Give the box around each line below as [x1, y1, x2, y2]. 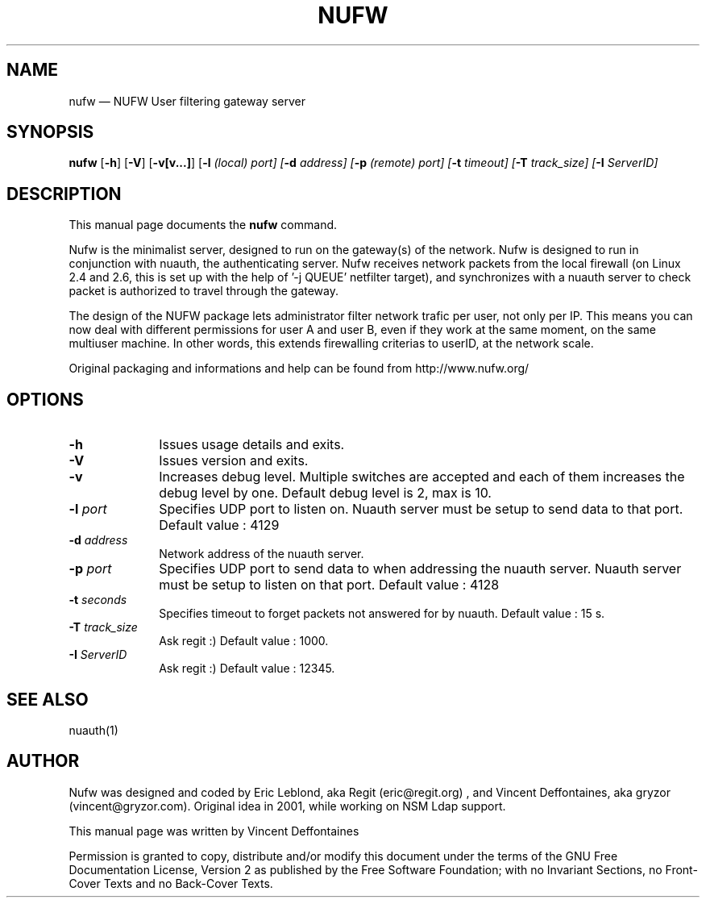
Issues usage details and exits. [159, 436, 345, 453]
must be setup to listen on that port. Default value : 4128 [159, 577, 500, 594]
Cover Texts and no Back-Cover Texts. [69, 876, 273, 890]
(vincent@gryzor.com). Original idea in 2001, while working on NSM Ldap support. [69, 798, 506, 813]
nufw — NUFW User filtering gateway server [69, 94, 305, 108]
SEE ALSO [6, 689, 89, 710]
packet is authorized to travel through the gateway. [69, 284, 339, 298]
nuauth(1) [69, 723, 118, 737]
